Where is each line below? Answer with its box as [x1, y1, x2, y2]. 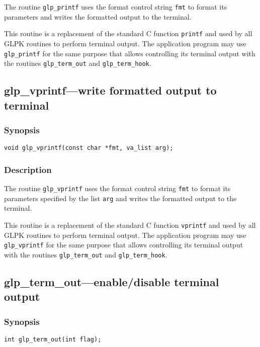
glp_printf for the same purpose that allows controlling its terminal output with [4, 48, 255, 58]
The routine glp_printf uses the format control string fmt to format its [4, 2, 227, 12]
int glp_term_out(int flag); [4, 335, 102, 343]
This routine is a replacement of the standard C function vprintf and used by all [4, 219, 256, 230]
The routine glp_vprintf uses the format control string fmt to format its [4, 183, 231, 194]
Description [4, 163, 52, 176]
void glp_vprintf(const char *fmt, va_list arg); [4, 144, 174, 152]
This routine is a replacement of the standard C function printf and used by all [4, 28, 252, 39]
